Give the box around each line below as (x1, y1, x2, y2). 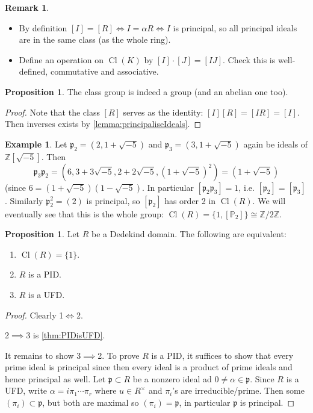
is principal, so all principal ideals (173, 21, 297, 34)
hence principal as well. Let (5, 372, 106, 385)
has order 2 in (164, 194, 216, 206)
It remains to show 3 (5, 349, 81, 361)
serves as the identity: (123, 105, 203, 118)
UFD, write (5, 384, 48, 397)
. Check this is (223, 53, 276, 66)
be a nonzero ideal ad (132, 372, 212, 385)
